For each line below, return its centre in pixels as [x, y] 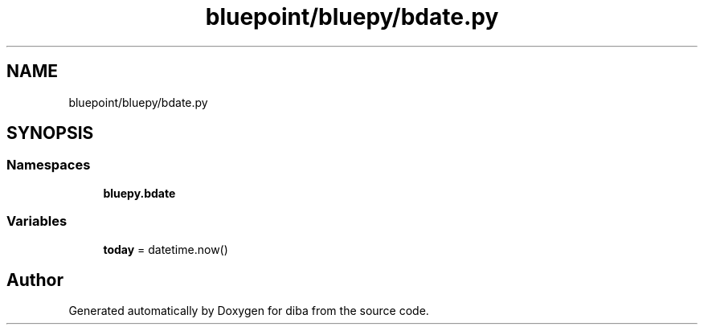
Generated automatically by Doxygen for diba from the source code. [249, 311]
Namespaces [49, 165]
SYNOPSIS [50, 133]
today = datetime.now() [166, 249]
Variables [37, 221]
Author [35, 280]
